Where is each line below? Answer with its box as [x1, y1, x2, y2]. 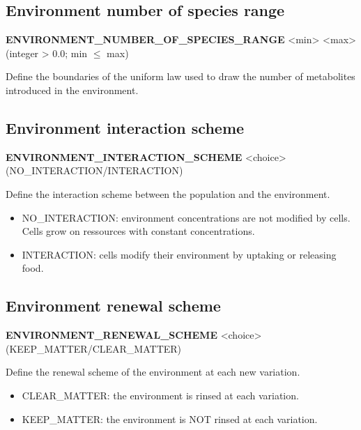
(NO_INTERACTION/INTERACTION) [6, 163, 183, 178]
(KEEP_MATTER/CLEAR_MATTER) [6, 341, 182, 355]
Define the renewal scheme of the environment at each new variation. [6, 364, 300, 379]
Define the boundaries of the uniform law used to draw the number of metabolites [6, 69, 355, 84]
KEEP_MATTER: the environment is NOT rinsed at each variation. [22, 411, 318, 426]
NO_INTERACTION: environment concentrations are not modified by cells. [22, 210, 351, 224]
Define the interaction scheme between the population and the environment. [6, 186, 330, 201]
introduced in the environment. [6, 82, 139, 97]
